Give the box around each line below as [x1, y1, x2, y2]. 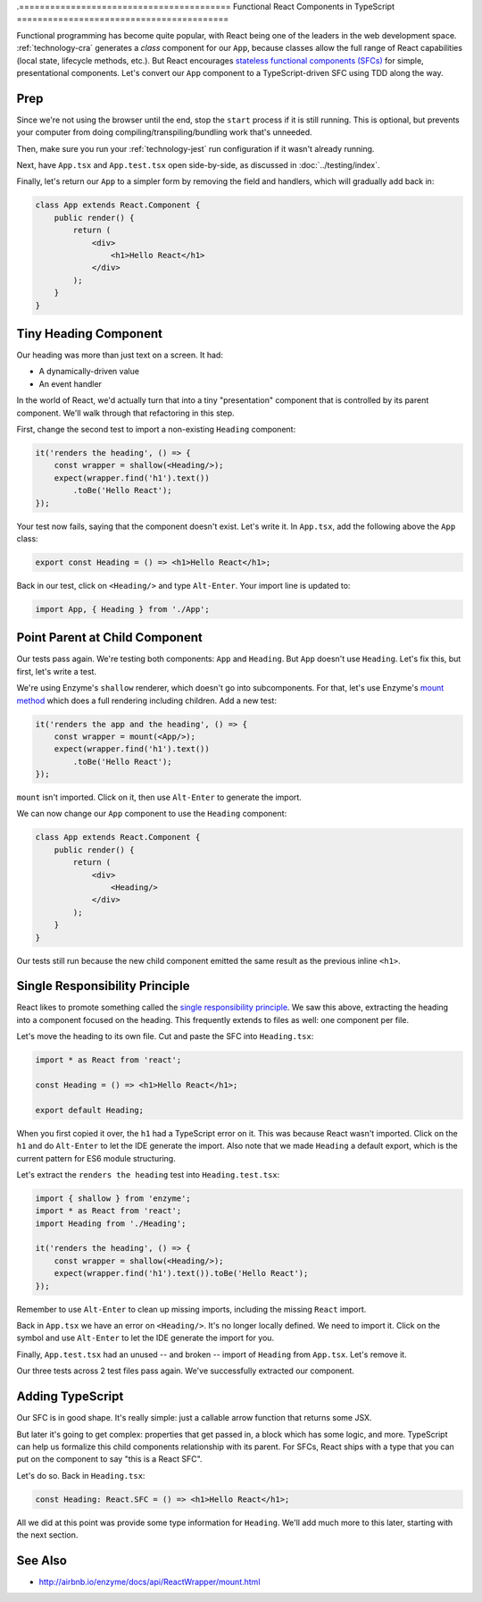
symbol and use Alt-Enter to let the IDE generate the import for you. [16, 1332, 275, 1344]
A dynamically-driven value [38, 366, 140, 377]
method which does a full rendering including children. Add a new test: [16, 695, 277, 706]
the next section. [16, 1530, 79, 1540]
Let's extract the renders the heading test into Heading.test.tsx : [16, 1169, 280, 1179]
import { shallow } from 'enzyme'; [35, 1193, 191, 1204]
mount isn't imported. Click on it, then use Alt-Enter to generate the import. [16, 792, 303, 803]
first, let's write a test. [16, 666, 97, 676]
